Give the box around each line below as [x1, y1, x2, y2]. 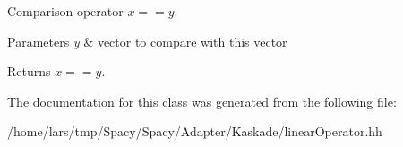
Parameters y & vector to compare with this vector [7, 31, 287, 50]
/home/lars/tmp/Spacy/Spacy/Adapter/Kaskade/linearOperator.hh [7, 122, 382, 141]
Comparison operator [7, 2, 124, 20]
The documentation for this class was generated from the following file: [7, 91, 397, 110]
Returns [7, 62, 51, 81]
